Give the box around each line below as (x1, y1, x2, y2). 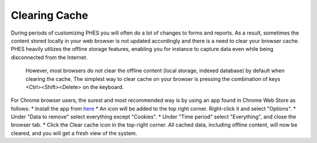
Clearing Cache (11, 9, 88, 22)
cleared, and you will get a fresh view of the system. (11, 130, 137, 137)
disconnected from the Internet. (11, 53, 88, 61)
